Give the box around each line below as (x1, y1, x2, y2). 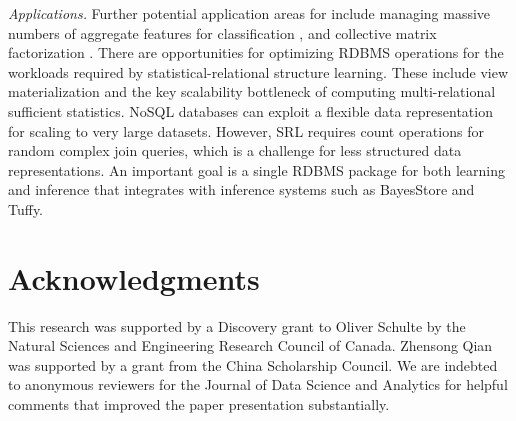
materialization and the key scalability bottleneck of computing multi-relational (8, 81, 496, 102)
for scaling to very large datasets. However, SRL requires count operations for (8, 120, 484, 141)
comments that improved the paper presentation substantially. (8, 394, 390, 415)
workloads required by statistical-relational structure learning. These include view (8, 61, 509, 82)
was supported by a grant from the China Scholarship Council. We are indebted (8, 354, 498, 375)
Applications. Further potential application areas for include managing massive (8, 3, 491, 23)
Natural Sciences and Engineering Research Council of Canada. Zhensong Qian (8, 335, 493, 356)
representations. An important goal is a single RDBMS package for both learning (8, 159, 505, 180)
